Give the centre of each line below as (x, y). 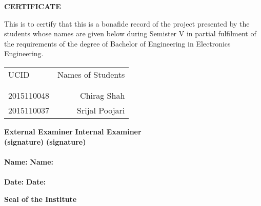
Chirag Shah (103, 95)
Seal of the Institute (41, 199)
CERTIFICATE (33, 6)
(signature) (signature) (45, 141)
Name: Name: (29, 161)
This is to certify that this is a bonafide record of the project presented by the (127, 23)
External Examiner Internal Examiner (73, 131)
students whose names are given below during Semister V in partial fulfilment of (130, 33)
